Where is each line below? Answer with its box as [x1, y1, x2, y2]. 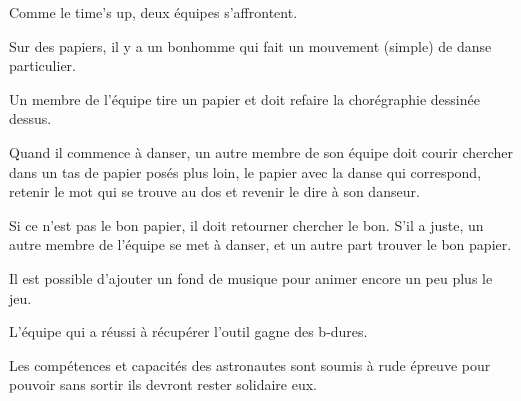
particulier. [9, 55, 76, 76]
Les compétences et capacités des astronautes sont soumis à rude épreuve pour [9, 354, 491, 375]
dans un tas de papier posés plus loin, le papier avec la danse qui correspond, [9, 161, 482, 182]
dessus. [9, 108, 52, 129]
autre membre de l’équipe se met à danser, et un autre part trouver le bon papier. [9, 234, 512, 255]
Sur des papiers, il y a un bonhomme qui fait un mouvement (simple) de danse [9, 35, 492, 56]
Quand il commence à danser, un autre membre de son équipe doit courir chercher [9, 141, 514, 162]
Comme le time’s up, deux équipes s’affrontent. [9, 2, 298, 22]
